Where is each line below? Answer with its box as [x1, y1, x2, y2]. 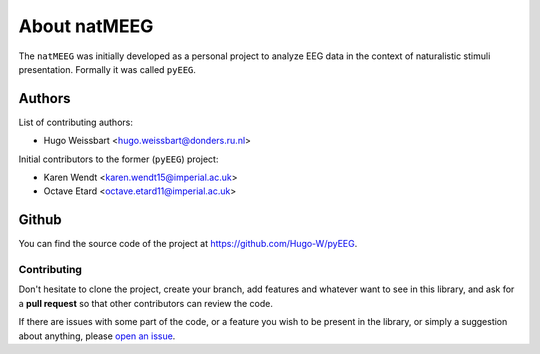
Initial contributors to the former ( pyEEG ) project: [18, 153, 219, 165]
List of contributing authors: [18, 116, 134, 128]
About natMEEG [18, 15, 154, 37]
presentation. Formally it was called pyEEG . [18, 63, 197, 75]
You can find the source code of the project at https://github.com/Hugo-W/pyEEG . [18, 238, 358, 250]
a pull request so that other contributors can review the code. [18, 297, 274, 309]
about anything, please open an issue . [18, 330, 176, 342]
